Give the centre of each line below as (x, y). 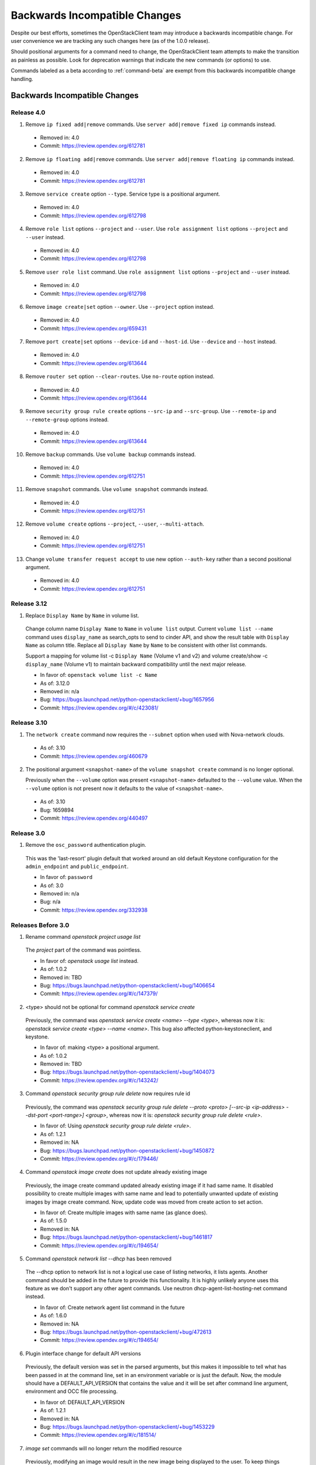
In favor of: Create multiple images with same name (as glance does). (124, 1212)
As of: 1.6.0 (54, 1316)
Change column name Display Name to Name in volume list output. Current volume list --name (149, 629)
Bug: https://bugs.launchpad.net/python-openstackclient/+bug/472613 (126, 1332)
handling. (22, 79)
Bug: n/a (50, 902)
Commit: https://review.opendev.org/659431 (93, 328)
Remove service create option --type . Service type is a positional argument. (123, 194)
